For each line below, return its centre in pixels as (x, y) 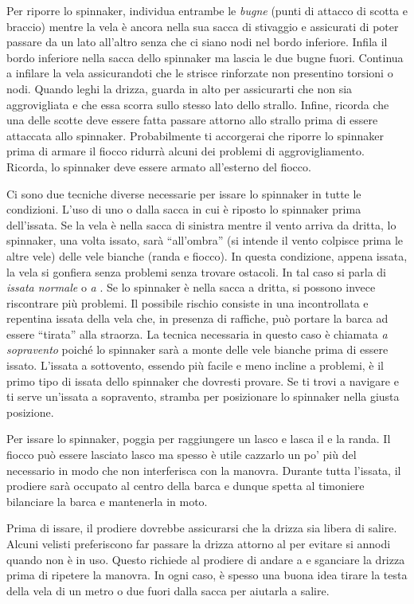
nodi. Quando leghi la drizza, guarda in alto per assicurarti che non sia (180, 88)
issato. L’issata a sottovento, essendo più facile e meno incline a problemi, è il (195, 365)
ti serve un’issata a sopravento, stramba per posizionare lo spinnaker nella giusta (203, 396)
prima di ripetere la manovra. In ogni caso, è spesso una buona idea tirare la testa (207, 575)
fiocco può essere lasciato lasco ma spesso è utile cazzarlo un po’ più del (182, 455)
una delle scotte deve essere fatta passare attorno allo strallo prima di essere (192, 120)
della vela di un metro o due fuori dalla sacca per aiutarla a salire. (168, 590)
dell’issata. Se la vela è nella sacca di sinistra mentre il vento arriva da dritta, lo (201, 224)
